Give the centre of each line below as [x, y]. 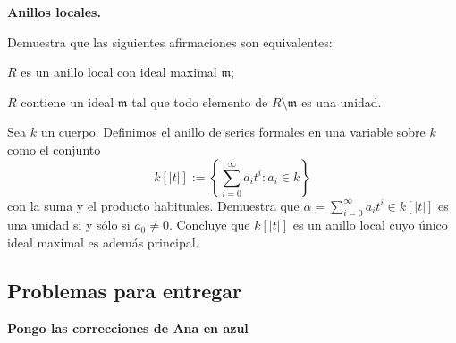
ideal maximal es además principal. [103, 242]
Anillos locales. [54, 12]
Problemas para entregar [125, 290]
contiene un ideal [68, 101]
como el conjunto [54, 149]
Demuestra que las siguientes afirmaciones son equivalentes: [170, 42]
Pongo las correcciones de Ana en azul [128, 327]
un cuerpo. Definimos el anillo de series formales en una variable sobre [233, 132]
